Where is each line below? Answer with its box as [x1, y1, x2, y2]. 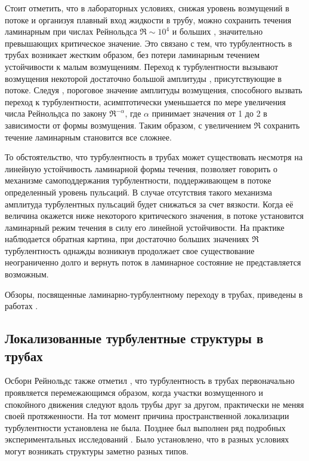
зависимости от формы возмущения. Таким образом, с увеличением [5, 118, 251, 131]
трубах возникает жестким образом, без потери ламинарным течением [5, 48, 260, 61]
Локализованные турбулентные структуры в [5, 329, 264, 347]
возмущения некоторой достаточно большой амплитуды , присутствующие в [5, 72, 282, 84]
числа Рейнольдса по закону [5, 107, 107, 120]
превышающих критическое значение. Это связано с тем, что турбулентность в [5, 36, 292, 49]
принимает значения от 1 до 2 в [152, 107, 267, 120]
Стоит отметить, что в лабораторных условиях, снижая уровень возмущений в [5, 2, 289, 14]
